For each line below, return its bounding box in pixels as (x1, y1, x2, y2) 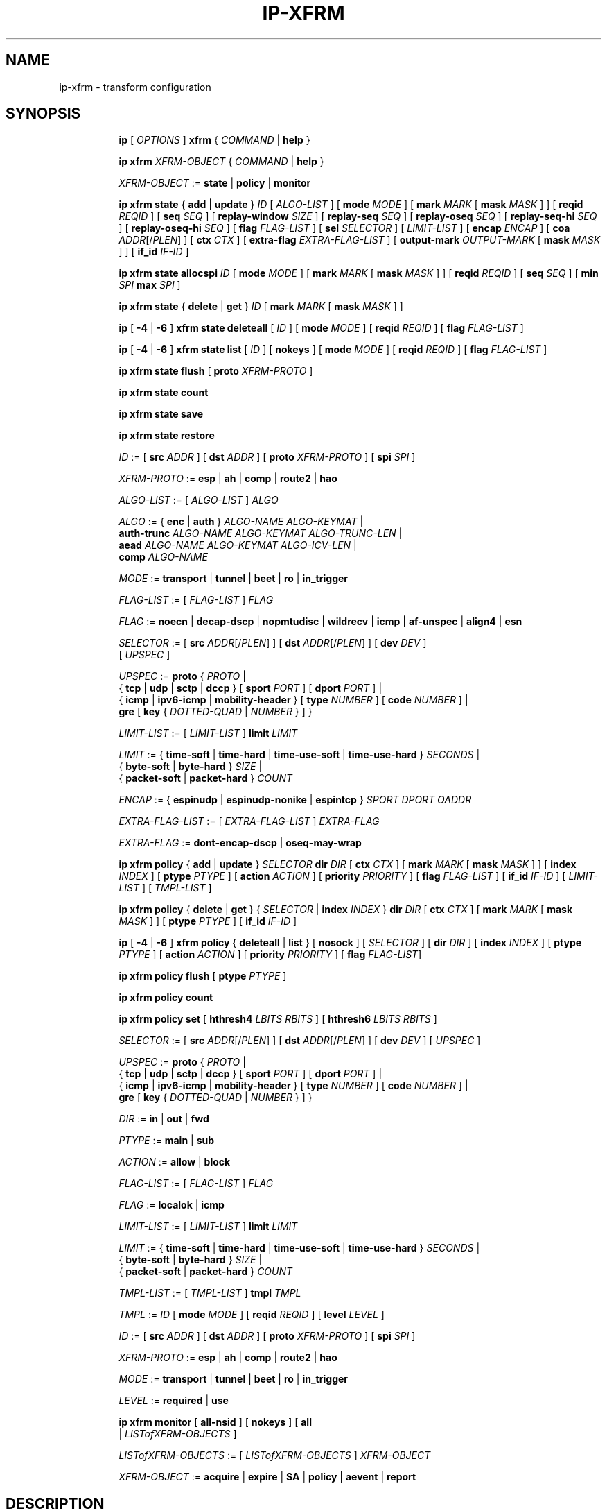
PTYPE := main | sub (118, 1134, 215, 1147)
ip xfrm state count (118, 386, 209, 399)
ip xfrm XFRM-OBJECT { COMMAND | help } (118, 155, 324, 168)
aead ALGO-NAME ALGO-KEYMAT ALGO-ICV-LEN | (118, 539, 357, 552)
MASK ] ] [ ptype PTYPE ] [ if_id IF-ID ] (118, 915, 297, 928)
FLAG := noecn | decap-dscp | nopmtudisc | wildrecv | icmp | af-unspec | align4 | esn (118, 615, 522, 628)
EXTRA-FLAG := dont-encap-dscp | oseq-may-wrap (118, 837, 362, 849)
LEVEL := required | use (118, 1394, 229, 1407)
